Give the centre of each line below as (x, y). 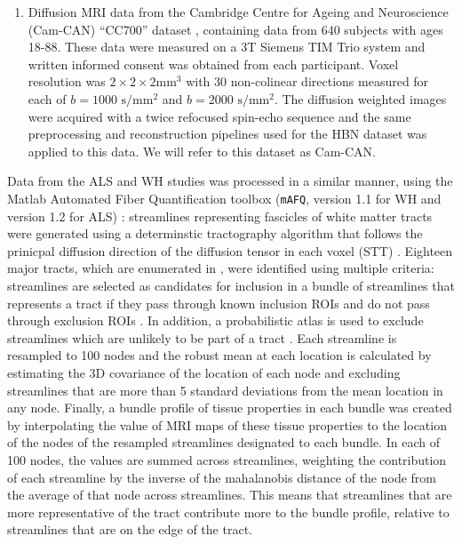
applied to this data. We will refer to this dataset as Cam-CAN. (202, 151)
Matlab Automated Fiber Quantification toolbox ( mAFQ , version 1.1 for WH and (224, 198)
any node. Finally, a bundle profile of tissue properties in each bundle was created (230, 408)
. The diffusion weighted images (360, 98)
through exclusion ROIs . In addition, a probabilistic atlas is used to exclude (215, 320)
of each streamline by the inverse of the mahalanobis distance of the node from (222, 477)
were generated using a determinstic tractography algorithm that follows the (215, 233)
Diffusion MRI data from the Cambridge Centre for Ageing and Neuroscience (238, 12)
